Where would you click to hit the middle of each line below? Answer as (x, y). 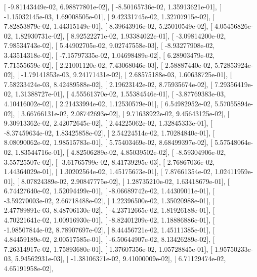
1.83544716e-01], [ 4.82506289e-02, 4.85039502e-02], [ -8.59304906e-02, (120, 152)
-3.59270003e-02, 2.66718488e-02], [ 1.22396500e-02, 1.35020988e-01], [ (109, 200)
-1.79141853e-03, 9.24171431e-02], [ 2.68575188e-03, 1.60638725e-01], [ (127, 74)
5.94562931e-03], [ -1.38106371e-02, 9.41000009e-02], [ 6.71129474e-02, (120, 258)
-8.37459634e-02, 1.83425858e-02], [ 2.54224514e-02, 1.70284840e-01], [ (109, 132)
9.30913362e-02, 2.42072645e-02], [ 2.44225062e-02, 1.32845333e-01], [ (108, 123)
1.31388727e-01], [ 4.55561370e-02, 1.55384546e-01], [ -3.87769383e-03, (120, 94)
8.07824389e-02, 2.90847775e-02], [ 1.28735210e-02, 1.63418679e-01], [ (125, 181)
